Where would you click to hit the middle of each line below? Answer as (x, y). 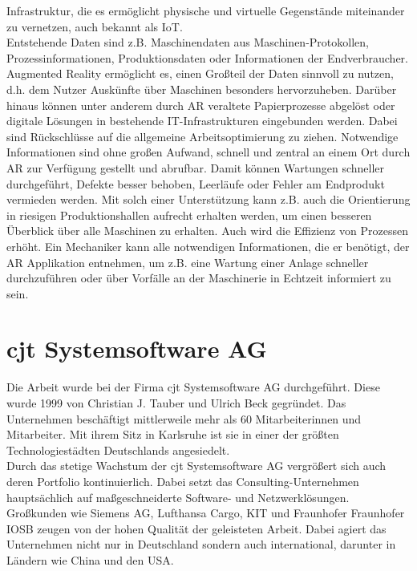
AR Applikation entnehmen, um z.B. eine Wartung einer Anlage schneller (188, 262)
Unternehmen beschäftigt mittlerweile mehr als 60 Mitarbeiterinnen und (184, 418)
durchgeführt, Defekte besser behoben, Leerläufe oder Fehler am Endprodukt (196, 183)
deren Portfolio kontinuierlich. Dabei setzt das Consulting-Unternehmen (183, 481)
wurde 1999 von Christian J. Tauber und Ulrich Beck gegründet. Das (176, 403)
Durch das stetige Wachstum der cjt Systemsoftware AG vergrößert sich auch (196, 466)
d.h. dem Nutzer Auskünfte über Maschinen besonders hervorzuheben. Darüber (202, 89)
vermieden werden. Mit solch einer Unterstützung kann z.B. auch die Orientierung (208, 199)
